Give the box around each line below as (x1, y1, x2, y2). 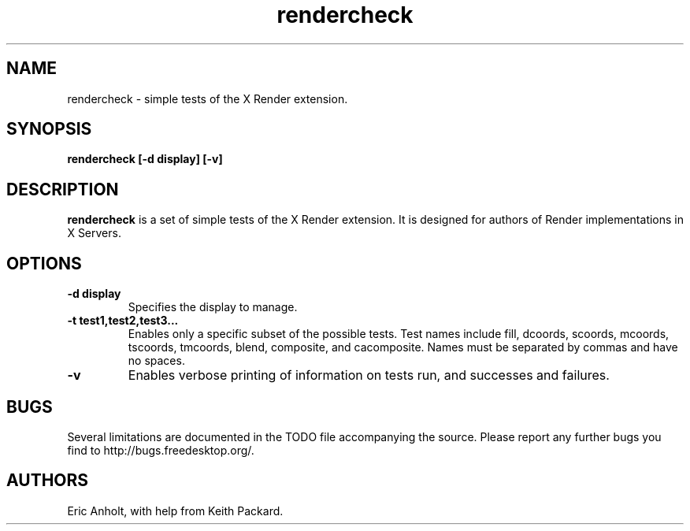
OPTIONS (6, 253, 82, 273)
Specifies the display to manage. (128, 300, 298, 314)
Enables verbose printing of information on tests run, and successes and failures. (128, 367, 610, 384)
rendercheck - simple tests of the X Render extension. (67, 91, 348, 106)
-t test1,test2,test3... (67, 314, 179, 328)
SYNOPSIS (6, 119, 92, 139)
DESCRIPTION (6, 179, 119, 199)
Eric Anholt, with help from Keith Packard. (67, 503, 284, 518)
